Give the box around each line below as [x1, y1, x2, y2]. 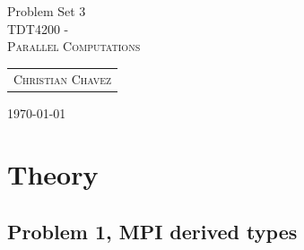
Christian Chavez [13, 69, 112, 88]
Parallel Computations [7, 37, 141, 56]
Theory [7, 156, 99, 193]
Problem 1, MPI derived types [7, 217, 298, 245]
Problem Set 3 [7, 2, 86, 20]
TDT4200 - [7, 19, 69, 38]
